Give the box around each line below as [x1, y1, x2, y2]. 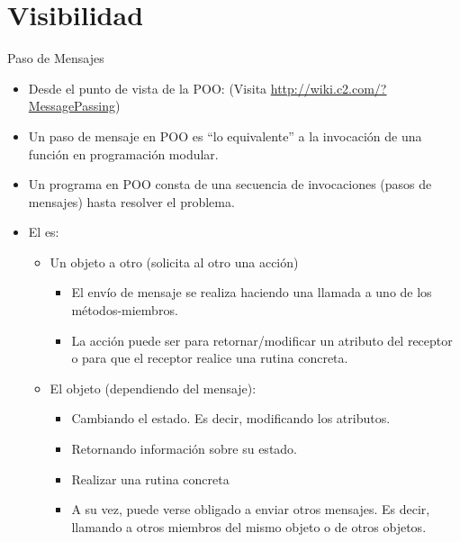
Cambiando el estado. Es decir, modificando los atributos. [71, 409, 391, 428]
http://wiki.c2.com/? [270, 78, 387, 97]
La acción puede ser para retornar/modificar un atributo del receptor [71, 330, 453, 349]
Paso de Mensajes [7, 49, 104, 68]
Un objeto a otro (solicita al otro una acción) [50, 252, 299, 271]
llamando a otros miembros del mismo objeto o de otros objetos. [71, 517, 427, 536]
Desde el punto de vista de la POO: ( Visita [28, 78, 267, 97]
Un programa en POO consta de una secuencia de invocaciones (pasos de [28, 175, 432, 194]
